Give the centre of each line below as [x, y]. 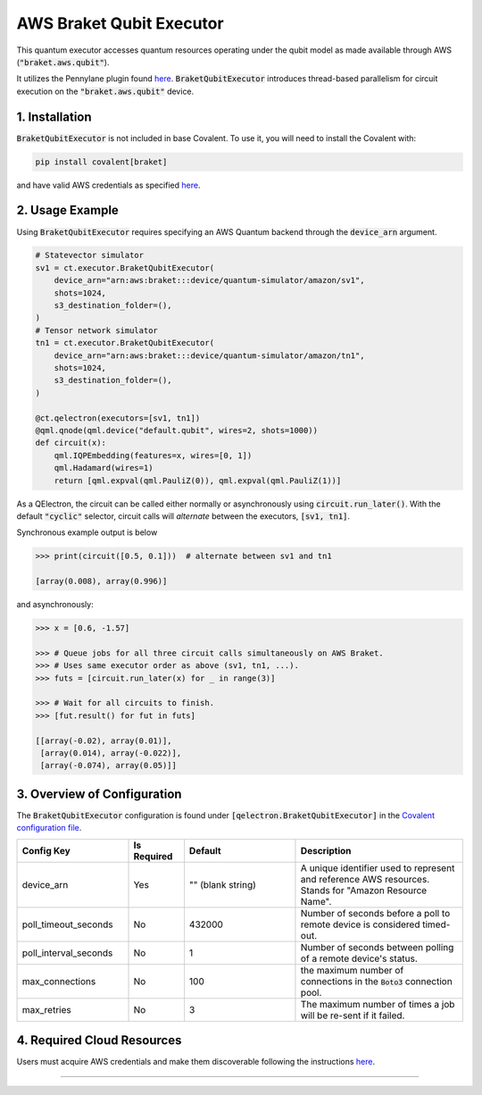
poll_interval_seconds [67, 953]
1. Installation [54, 117]
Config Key [46, 850]
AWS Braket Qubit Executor [120, 23]
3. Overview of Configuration [99, 794]
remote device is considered [360, 924]
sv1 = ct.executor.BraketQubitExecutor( [125, 267]
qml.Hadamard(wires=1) [104, 468]
